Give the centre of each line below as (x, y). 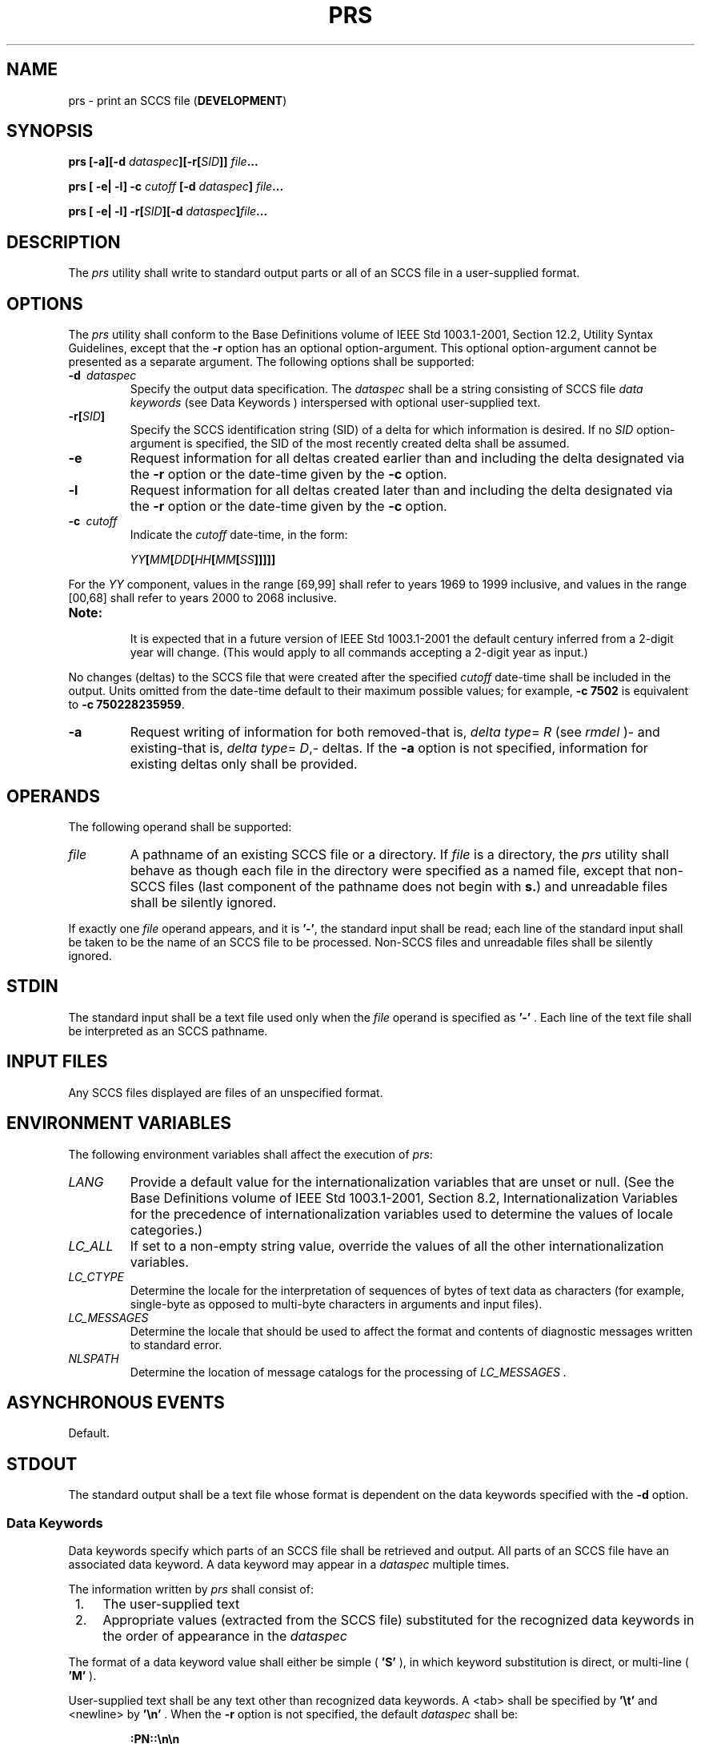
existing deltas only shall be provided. (244, 764)
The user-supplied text (171, 1603)
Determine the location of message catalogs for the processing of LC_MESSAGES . (348, 1372)
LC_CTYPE (96, 1276)
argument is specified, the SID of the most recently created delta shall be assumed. (350, 444)
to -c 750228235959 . (126, 705)
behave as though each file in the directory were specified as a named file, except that (391, 870)
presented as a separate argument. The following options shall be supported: (271, 362)
